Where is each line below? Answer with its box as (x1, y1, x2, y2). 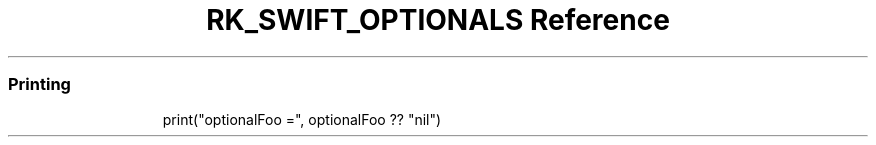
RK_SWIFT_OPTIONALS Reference (206, 3, 670, 37)
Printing (8, 74, 71, 95)
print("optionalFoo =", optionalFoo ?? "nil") (162, 110, 442, 128)
